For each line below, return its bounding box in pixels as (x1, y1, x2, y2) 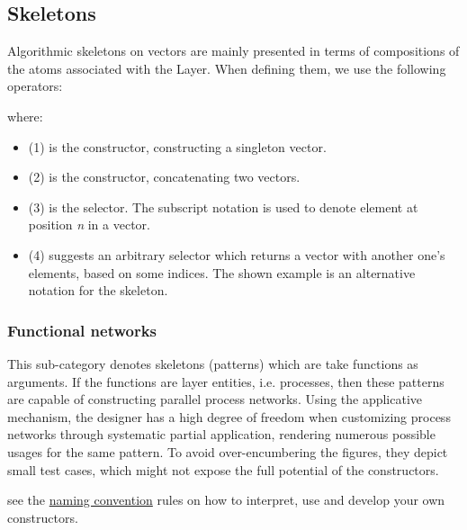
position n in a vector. (28, 215, 150, 234)
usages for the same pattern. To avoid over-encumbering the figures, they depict (7, 442, 448, 461)
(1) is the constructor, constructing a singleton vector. (28, 137, 327, 156)
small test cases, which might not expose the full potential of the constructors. (7, 460, 439, 479)
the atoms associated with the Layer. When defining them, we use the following (7, 58, 446, 77)
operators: (7, 76, 63, 95)
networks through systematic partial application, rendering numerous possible (7, 425, 436, 444)
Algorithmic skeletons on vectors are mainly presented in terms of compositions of (7, 41, 460, 60)
